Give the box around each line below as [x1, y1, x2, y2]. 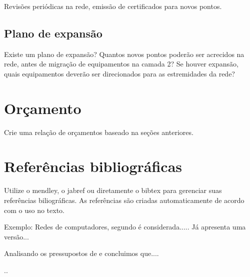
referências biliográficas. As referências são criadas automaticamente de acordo [4, 195, 244, 205]
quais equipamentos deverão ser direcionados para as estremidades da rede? [4, 68, 235, 78]
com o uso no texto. [4, 204, 65, 215]
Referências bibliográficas [4, 156, 182, 176]
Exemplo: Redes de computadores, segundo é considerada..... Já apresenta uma [4, 221, 246, 232]
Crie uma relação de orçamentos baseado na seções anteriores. [4, 126, 193, 137]
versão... [4, 231, 29, 241]
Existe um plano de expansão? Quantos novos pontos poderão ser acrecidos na [4, 48, 244, 59]
